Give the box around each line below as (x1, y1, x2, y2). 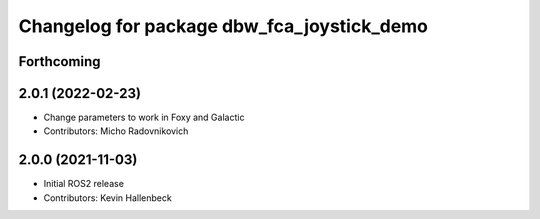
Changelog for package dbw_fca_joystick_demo (18, 15, 429, 37)
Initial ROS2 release (43, 178, 125, 190)
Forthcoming (18, 53, 101, 70)
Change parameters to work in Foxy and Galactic (43, 111, 245, 124)
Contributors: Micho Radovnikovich (43, 125, 189, 137)
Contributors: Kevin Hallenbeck (43, 191, 172, 204)
